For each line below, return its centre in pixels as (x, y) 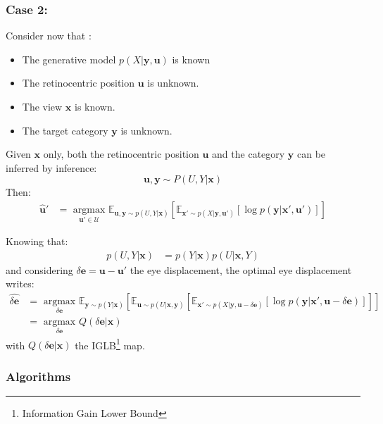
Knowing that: (37, 241)
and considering (39, 269)
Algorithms (38, 376)
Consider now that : (49, 36)
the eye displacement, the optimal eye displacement (241, 269)
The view (42, 106)
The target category (65, 130)
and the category (249, 154)
